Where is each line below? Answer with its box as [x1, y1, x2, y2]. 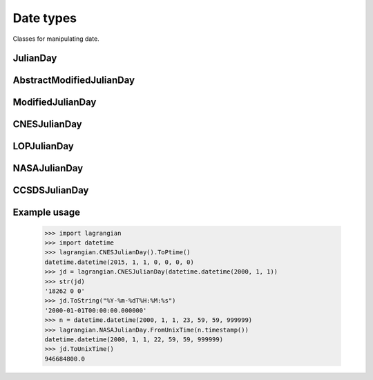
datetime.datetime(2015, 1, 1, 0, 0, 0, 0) [44, 258, 195, 266]
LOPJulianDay [12, 140, 74, 152]
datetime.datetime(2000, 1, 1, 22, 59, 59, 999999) [44, 335, 224, 343]
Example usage [12, 207, 81, 218]
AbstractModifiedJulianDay [12, 75, 135, 86]
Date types [12, 10, 77, 26]
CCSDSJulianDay [12, 184, 89, 196]
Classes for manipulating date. [12, 35, 99, 43]
